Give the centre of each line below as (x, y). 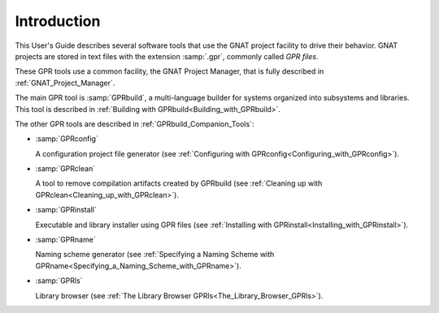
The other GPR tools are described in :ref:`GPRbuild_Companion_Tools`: (135, 124)
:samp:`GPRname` (66, 240)
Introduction (58, 21)
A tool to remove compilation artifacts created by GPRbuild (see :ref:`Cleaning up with (179, 183)
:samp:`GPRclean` (65, 169)
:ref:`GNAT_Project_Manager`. (65, 83)
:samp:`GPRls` (59, 281)
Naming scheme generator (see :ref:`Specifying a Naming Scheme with (155, 255)
